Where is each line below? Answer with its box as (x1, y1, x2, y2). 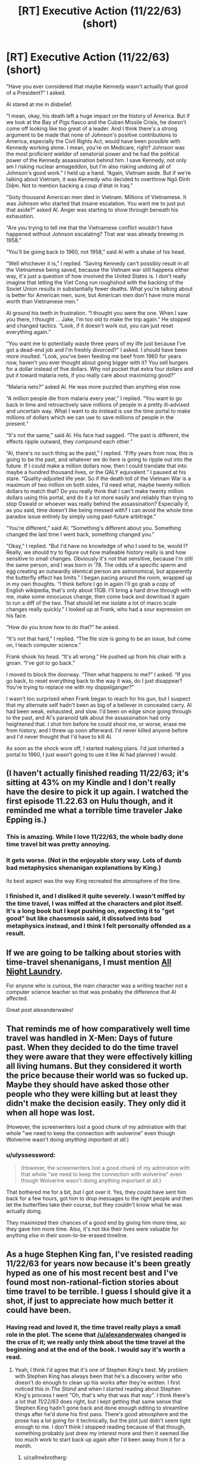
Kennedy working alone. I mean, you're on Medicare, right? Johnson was (6, 144, 185, 151)
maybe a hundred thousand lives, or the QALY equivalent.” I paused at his (6, 468, 187, 475)
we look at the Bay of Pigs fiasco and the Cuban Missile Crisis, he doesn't (6, 118, 187, 126)
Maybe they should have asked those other (6, 1079, 169, 1089)
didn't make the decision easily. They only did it (6, 1098, 186, 1108)
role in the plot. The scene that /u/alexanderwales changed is (6, 1330, 187, 1339)
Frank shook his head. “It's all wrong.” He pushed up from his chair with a (6, 653, 186, 660)
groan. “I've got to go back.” (6, 659, 75, 666)
